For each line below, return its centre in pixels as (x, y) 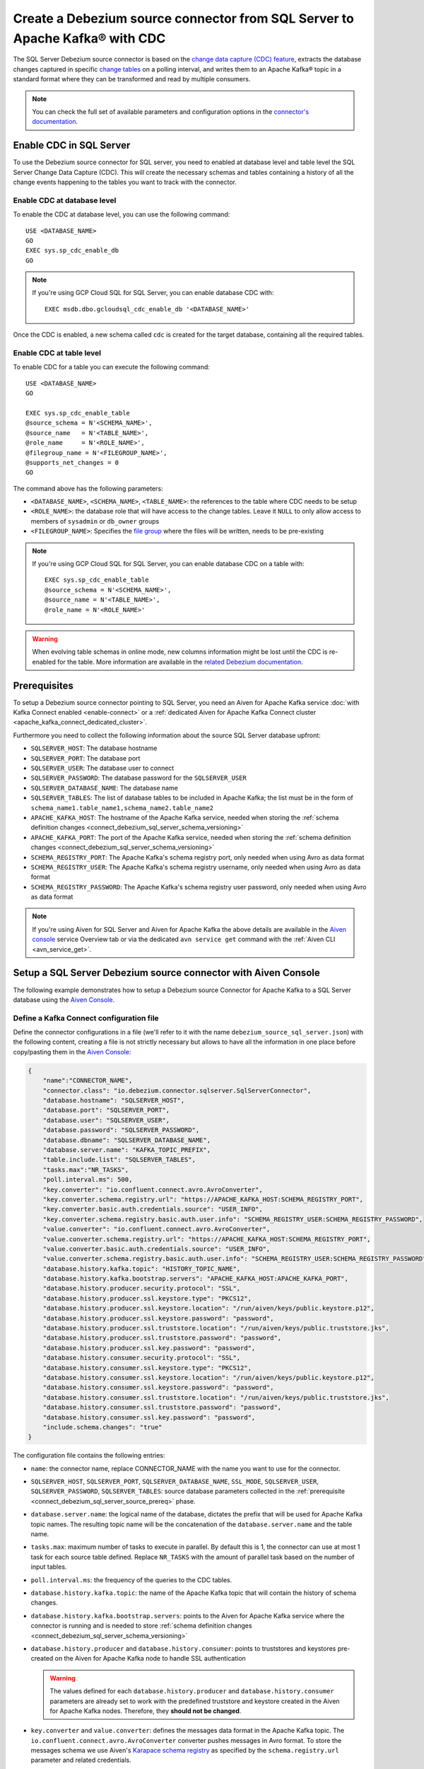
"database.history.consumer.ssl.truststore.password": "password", (162, 1407)
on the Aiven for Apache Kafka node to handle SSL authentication (151, 1659)
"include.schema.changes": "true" (102, 1427)
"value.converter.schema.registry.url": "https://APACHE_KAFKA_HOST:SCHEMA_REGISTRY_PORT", (207, 1239)
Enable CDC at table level (57, 353)
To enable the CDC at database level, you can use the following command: (122, 214)
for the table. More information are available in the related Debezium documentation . (180, 662)
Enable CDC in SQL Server (72, 145)
